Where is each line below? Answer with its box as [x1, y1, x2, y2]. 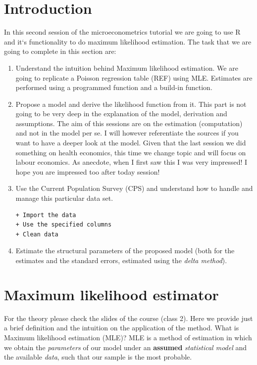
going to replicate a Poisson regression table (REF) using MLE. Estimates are [15, 72, 253, 83]
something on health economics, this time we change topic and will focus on [15, 147, 246, 157]
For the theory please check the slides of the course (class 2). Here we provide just [4, 313, 253, 323]
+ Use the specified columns [15, 221, 112, 228]
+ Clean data [15, 230, 58, 238]
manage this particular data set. [15, 193, 113, 203]
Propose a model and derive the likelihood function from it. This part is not [15, 98, 247, 109]
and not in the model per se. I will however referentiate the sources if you [15, 128, 239, 138]
